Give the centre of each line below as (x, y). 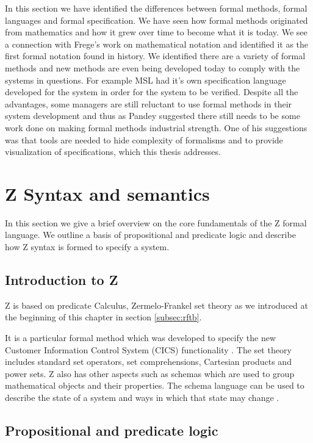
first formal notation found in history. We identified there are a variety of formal (155, 56)
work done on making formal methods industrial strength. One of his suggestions (156, 127)
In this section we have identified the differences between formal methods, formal (156, 8)
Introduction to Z (62, 280)
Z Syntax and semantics (107, 193)
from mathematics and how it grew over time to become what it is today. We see (156, 32)
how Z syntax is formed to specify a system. (87, 247)
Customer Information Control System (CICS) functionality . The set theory (148, 349)
